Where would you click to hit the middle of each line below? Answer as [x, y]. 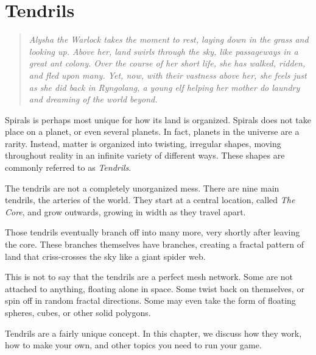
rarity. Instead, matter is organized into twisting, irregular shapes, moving [143, 143]
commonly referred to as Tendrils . [68, 167]
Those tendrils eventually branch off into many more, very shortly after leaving [153, 232]
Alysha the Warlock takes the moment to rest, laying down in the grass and [169, 39]
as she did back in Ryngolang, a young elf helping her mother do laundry [164, 87]
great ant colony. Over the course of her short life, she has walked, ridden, [167, 63]
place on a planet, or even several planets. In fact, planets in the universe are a [152, 131]
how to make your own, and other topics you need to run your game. [133, 345]
